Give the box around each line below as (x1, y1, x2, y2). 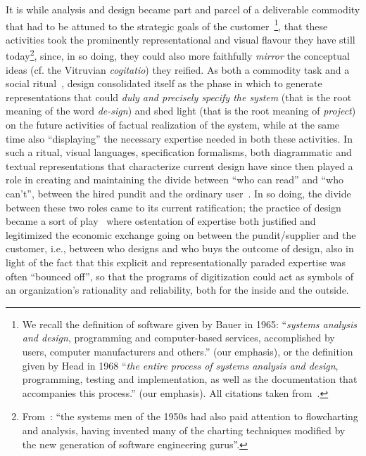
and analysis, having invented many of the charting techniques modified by (22, 422, 346, 437)
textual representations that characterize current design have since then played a (6, 158, 353, 173)
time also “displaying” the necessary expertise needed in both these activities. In (6, 131, 353, 145)
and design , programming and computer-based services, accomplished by (22, 330, 335, 345)
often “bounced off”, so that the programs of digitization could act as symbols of (6, 268, 353, 283)
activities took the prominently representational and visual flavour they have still (6, 32, 355, 46)
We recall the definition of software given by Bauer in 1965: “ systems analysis (22, 316, 357, 331)
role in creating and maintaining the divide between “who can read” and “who (6, 172, 344, 187)
